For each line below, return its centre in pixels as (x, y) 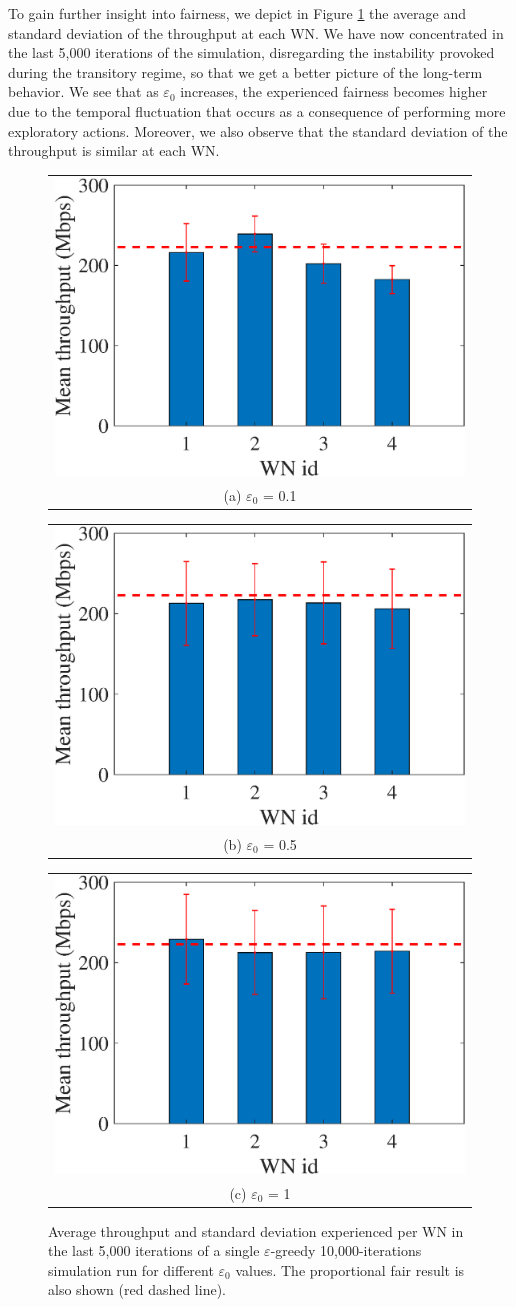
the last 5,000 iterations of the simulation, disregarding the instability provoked (251, 52)
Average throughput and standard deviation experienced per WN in (256, 1230)
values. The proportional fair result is (350, 1269)
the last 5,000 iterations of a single (154, 1250)
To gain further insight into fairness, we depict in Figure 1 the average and (237, 13)
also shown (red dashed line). (137, 1289)
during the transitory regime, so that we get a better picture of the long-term (245, 71)
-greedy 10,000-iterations (346, 1250)
